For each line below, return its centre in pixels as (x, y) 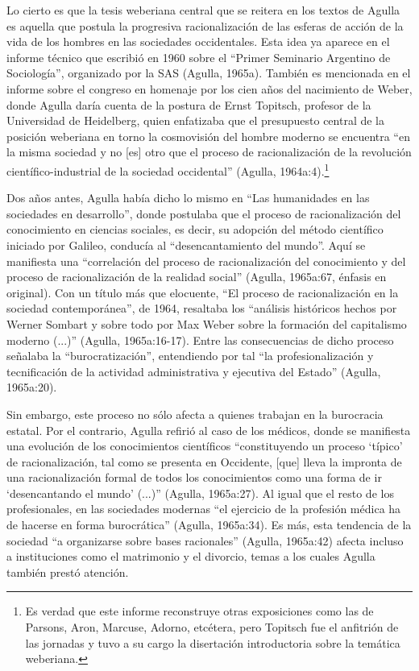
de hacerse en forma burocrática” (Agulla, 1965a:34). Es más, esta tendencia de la (209, 525)
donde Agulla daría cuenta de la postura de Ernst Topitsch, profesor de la (189, 104)
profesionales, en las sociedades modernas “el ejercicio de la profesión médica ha (204, 509)
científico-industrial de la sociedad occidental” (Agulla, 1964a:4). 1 (168, 169)
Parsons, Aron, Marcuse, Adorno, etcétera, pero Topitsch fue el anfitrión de (212, 627)
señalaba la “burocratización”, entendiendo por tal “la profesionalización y (190, 356)
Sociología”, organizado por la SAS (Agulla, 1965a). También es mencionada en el (209, 73)
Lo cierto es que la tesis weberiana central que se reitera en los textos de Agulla (203, 10)
